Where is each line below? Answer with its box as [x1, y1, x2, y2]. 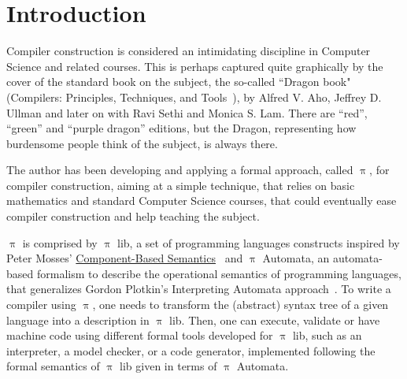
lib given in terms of [120, 358, 217, 374]
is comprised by [22, 234, 98, 251]
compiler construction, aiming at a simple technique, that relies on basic [6, 176, 355, 193]
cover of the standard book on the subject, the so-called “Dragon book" [6, 73, 351, 90]
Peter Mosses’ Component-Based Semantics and [6, 250, 243, 266]
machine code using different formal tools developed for [6, 327, 273, 344]
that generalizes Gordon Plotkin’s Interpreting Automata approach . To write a [6, 281, 391, 297]
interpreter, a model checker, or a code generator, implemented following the [6, 342, 376, 359]
